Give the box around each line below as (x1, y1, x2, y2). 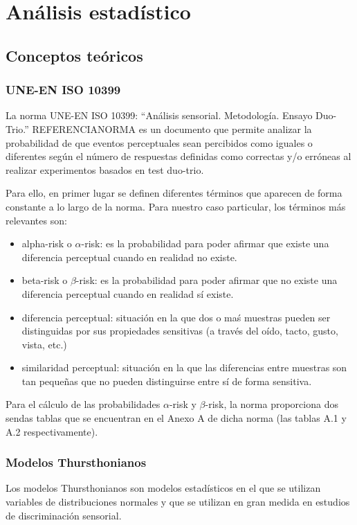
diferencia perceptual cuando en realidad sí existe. (21, 286, 234, 301)
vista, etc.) (21, 337, 67, 351)
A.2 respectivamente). (6, 424, 98, 438)
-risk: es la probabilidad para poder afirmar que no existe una (75, 273, 338, 287)
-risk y (169, 397, 196, 411)
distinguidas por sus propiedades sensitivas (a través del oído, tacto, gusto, (21, 323, 338, 338)
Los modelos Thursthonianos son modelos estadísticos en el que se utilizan (6, 481, 321, 495)
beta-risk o (21, 273, 68, 287)
